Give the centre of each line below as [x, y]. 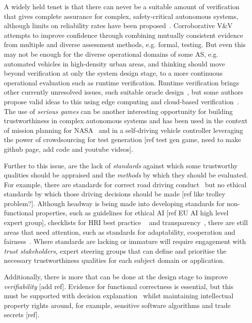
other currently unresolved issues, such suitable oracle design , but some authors [124, 92]
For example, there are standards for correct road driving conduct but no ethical [125, 184]
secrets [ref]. [22, 315]
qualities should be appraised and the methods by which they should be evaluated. [126, 175]
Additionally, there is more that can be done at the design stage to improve [116, 277]
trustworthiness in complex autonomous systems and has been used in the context [126, 121]
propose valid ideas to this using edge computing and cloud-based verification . [122, 101]
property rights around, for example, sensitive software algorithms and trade [117, 305]
